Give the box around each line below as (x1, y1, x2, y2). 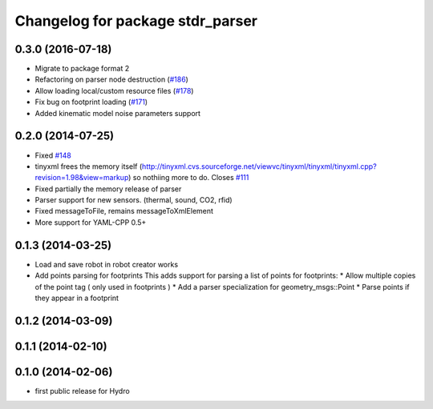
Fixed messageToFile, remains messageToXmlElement (34, 207, 214, 216)
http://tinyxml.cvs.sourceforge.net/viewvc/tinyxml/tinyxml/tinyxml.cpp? (141, 161, 377, 171)
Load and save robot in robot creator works (34, 259, 179, 269)
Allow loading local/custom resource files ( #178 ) (34, 86, 194, 95)
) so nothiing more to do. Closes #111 (128, 173, 249, 182)
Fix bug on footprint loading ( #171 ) (34, 97, 148, 107)
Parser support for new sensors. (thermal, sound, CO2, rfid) (34, 195, 233, 205)
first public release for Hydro (34, 386, 130, 395)
